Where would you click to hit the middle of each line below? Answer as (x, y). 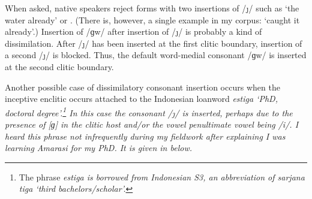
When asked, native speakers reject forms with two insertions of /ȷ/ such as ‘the (152, 8)
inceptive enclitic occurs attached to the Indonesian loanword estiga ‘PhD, (141, 99)
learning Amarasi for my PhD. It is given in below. (98, 148)
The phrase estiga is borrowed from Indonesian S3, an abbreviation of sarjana (162, 177)
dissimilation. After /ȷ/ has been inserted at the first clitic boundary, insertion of (154, 43)
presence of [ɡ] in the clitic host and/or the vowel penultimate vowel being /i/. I (152, 124)
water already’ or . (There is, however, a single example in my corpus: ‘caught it (152, 19)
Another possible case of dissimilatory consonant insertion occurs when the (142, 87)
